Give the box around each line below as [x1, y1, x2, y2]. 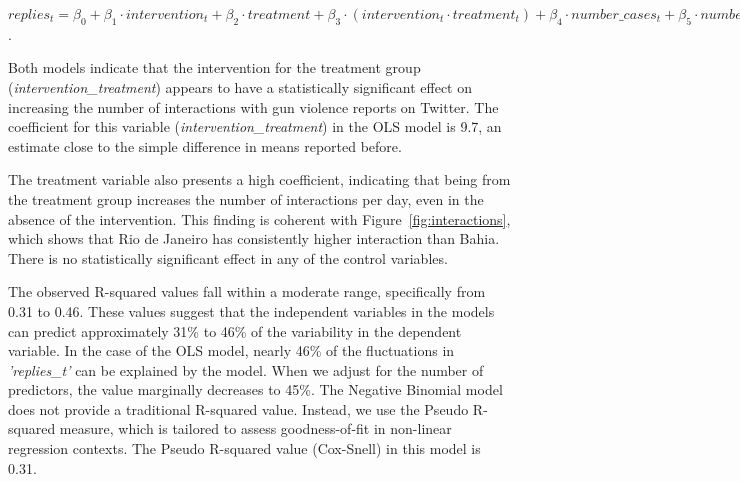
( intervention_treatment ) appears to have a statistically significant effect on [8, 76, 472, 97]
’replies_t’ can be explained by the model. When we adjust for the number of [8, 359, 484, 380]
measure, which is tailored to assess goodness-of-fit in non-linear [59, 418, 452, 439]
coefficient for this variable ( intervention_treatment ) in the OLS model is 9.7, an [8, 116, 502, 137]
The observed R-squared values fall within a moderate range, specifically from [8, 281, 486, 302]
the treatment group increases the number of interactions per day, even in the [8, 188, 484, 209]
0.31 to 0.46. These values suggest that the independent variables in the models [8, 300, 495, 321]
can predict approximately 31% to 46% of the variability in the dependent [8, 320, 462, 341]
